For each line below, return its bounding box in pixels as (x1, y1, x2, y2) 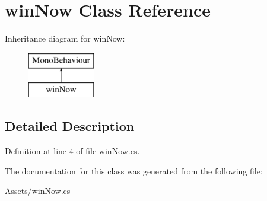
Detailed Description (5, 117, 135, 135)
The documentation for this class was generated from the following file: (5, 164, 263, 177)
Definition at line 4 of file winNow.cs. (5, 145, 140, 157)
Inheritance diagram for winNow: (5, 32, 125, 44)
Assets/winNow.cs (5, 184, 71, 197)
